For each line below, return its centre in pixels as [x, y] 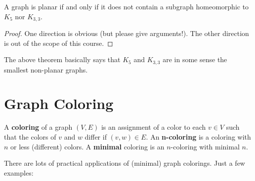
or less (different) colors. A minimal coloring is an [87, 146]
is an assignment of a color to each [153, 127]
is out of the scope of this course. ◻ [59, 43]
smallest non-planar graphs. [46, 69]
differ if [96, 137]
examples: [19, 172]
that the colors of [30, 137]
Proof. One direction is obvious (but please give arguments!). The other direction [127, 33]
